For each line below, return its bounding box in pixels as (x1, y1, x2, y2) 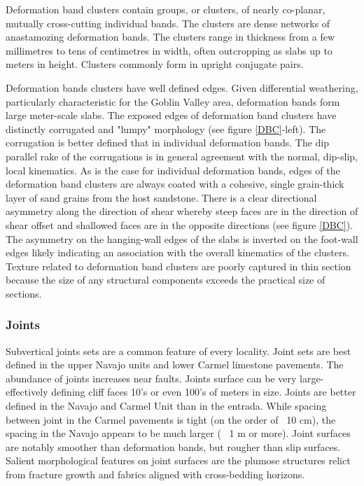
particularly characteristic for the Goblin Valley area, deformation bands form (6, 94, 340, 109)
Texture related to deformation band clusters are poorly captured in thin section (6, 258, 351, 273)
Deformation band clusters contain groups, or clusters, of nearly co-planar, (6, 2, 325, 16)
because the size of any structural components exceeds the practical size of (6, 272, 325, 287)
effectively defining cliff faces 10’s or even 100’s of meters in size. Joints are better (6, 384, 356, 399)
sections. (6, 286, 42, 300)
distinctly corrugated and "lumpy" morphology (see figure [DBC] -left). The (6, 121, 326, 136)
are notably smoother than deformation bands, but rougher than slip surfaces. (6, 439, 341, 454)
